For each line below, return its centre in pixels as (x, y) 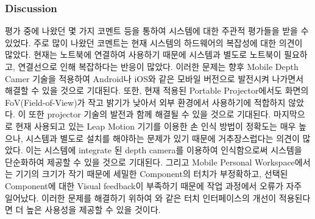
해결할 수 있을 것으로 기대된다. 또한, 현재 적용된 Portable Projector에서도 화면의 (157, 90)
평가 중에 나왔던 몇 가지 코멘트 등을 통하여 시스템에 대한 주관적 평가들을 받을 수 (157, 31)
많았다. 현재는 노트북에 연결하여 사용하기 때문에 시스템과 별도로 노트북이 (143, 54)
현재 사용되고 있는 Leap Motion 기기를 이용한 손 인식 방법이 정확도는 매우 (156, 126)
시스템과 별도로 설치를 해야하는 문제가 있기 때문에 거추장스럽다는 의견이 (163, 138)
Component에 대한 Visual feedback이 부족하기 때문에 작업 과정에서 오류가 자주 (154, 185)
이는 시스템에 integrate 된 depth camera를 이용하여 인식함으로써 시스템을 (164, 150)
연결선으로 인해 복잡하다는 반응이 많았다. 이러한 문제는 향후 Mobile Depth (158, 66)
